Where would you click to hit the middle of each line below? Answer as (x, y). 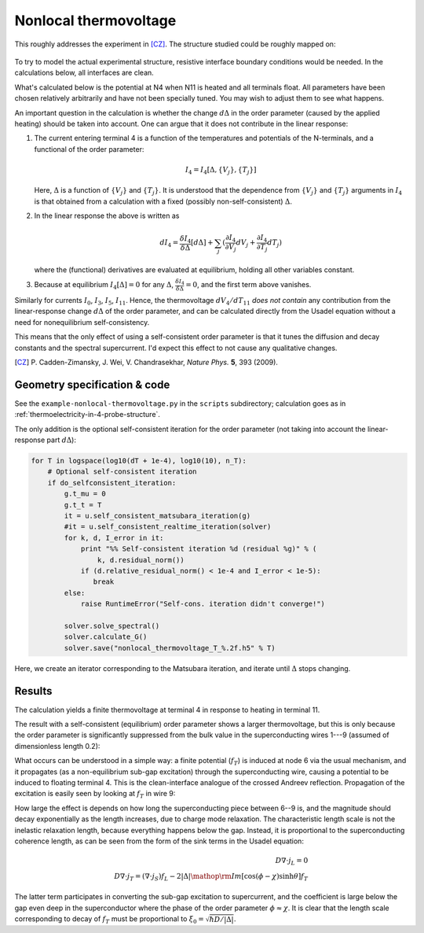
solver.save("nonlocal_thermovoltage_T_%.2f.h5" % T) (170, 648)
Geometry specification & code (92, 384)
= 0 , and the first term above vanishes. (249, 285)
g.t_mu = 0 (85, 494)
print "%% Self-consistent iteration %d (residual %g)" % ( (199, 549)
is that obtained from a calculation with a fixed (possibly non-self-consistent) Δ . (163, 201)
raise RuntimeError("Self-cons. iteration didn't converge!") (203, 604)
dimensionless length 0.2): (57, 746)
